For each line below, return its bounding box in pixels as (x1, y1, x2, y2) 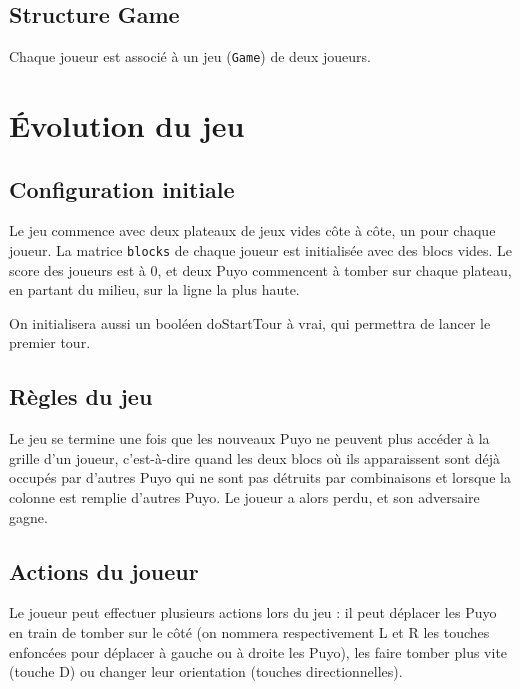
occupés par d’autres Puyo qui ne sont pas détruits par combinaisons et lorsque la (9, 467, 511, 488)
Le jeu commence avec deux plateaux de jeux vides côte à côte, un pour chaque (9, 220, 496, 241)
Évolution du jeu (9, 105, 245, 146)
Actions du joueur (9, 555, 199, 586)
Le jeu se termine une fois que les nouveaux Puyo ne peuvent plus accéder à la (9, 428, 490, 449)
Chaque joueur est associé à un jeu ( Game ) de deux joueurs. (9, 46, 371, 67)
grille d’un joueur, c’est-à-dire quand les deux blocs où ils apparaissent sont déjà (9, 447, 501, 468)
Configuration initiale (9, 173, 235, 204)
